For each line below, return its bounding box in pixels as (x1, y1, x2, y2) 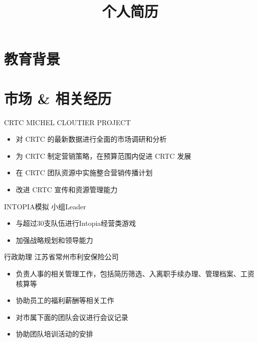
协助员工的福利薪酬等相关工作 (16, 295, 114, 305)
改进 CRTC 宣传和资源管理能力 (16, 184, 118, 195)
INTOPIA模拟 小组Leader (4, 201, 86, 211)
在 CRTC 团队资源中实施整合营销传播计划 (16, 167, 153, 178)
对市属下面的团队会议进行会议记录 (16, 311, 128, 322)
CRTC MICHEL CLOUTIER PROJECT (4, 117, 131, 127)
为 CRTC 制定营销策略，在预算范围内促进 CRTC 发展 (16, 150, 191, 161)
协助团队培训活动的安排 (16, 328, 93, 339)
